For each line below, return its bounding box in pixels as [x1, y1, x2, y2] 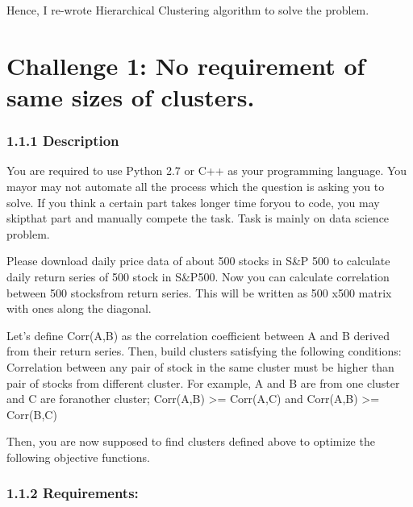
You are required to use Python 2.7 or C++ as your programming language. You [6, 162, 407, 179]
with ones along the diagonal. [6, 300, 152, 317]
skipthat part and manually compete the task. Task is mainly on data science [6, 210, 390, 226]
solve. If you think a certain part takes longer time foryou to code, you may [6, 193, 380, 210]
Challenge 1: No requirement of [6, 48, 365, 81]
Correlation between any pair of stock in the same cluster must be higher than [6, 358, 394, 375]
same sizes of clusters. [6, 80, 255, 113]
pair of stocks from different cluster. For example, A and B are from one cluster [6, 374, 400, 391]
